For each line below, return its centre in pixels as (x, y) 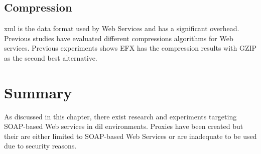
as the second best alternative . (51, 57)
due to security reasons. (40, 146)
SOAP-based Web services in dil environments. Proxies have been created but (124, 126)
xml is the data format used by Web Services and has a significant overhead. (122, 28)
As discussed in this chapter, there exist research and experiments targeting (120, 116)
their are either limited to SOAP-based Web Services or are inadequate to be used (130, 136)
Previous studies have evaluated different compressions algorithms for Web (119, 38)
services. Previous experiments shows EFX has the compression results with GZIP (130, 48)
